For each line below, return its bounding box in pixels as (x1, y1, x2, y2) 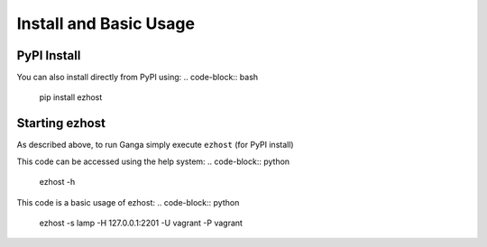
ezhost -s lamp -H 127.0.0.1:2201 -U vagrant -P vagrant (39, 217, 243, 228)
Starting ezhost (16, 115, 106, 131)
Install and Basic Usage (16, 14, 196, 33)
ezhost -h (39, 177, 76, 188)
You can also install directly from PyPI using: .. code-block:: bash (16, 72, 259, 83)
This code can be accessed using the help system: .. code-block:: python (16, 156, 290, 167)
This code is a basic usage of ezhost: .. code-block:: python (16, 197, 240, 207)
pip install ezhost (39, 92, 103, 103)
